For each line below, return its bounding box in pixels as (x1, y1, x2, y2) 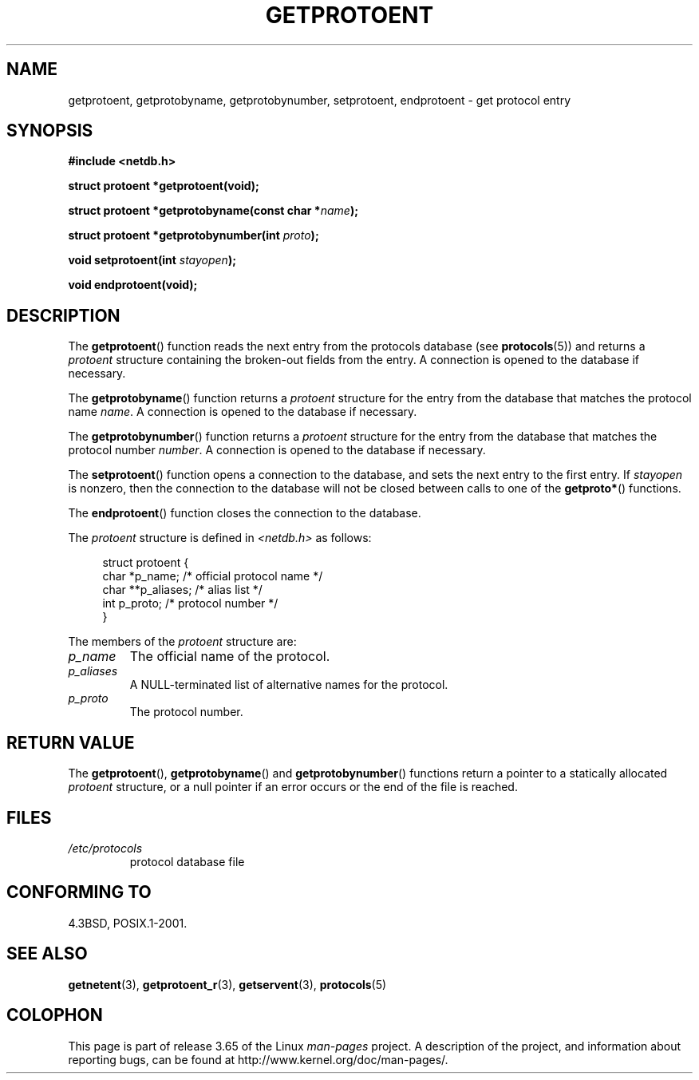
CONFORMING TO (6, 882, 152, 903)
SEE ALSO (6, 944, 88, 964)
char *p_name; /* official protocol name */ (102, 569, 323, 584)
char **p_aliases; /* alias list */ (102, 583, 263, 597)
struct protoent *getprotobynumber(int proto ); (68, 228, 319, 243)
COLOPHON (6, 1005, 103, 1026)
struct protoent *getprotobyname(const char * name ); (68, 204, 358, 218)
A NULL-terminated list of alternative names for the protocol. (129, 678, 448, 692)
